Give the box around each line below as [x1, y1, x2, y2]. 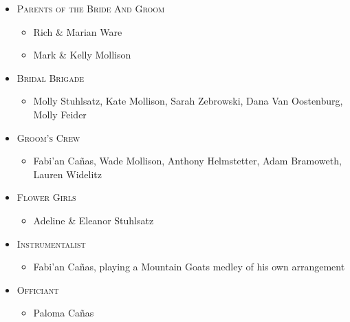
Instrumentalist [17, 236, 86, 250]
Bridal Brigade [17, 70, 85, 85]
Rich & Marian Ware [33, 24, 122, 39]
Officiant [17, 282, 59, 297]
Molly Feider [33, 107, 87, 121]
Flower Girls [17, 190, 76, 204]
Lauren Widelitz [33, 167, 102, 181]
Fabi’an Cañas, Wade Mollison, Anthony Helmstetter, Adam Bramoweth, [33, 153, 342, 168]
